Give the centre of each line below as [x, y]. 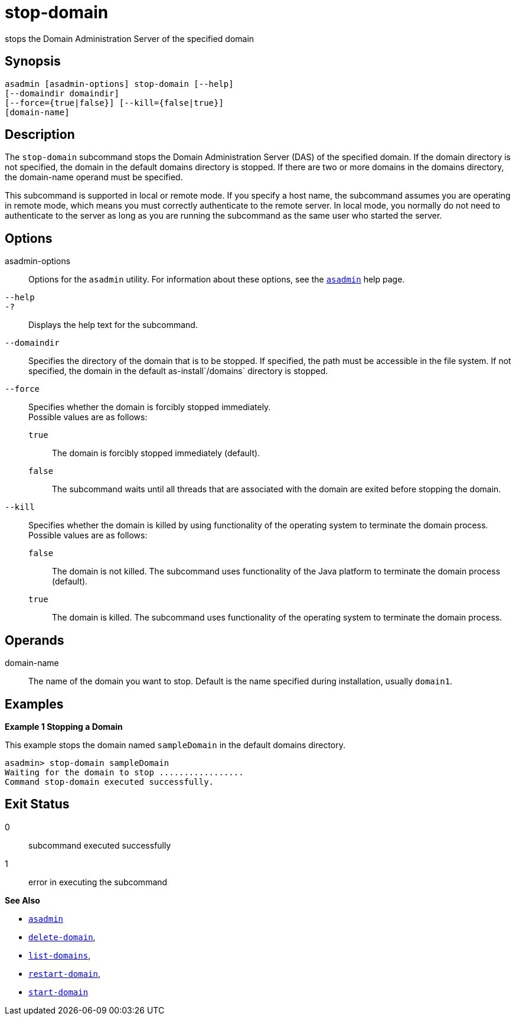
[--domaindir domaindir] [62, 93]
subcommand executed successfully [100, 845]
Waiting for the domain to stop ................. [124, 772]
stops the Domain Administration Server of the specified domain [130, 38]
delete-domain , [62, 937]
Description [40, 135]
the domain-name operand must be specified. [94, 177]
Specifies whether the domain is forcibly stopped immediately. [150, 407]
